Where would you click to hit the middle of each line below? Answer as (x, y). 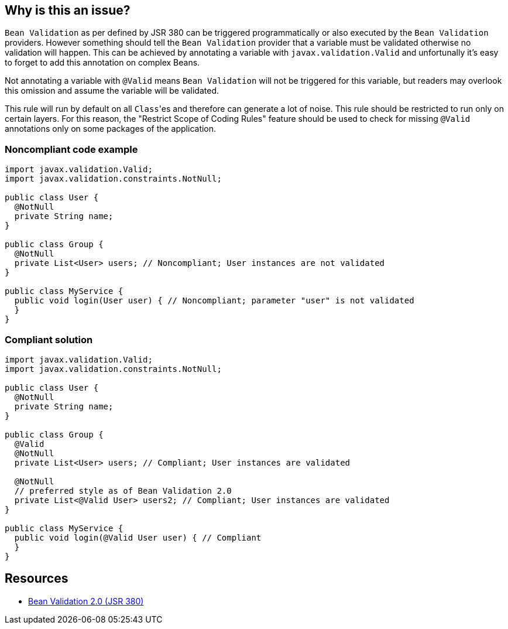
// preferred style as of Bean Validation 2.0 (123, 490)
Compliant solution (49, 339)
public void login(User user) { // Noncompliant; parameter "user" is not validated (214, 301)
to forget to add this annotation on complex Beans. (102, 63)
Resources (37, 579)
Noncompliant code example (71, 149)
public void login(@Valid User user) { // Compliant (138, 537)
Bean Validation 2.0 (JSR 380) (86, 601)
